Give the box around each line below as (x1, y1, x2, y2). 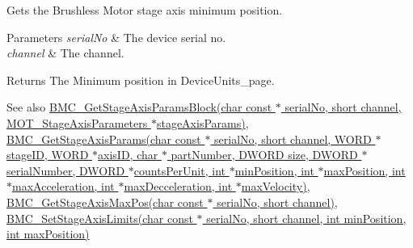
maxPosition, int (323, 162, 406, 179)
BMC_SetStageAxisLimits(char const (6, 209, 193, 226)
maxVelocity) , (241, 178, 310, 195)
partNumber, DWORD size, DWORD (171, 146, 358, 163)
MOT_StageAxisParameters (6, 114, 148, 131)
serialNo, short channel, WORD (214, 130, 372, 147)
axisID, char (98, 146, 158, 163)
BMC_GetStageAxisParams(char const (6, 130, 201, 147)
